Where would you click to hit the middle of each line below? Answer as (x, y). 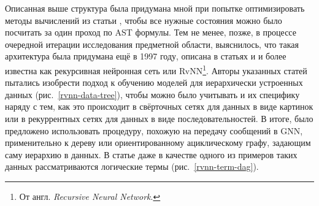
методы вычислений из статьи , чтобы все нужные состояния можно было (144, 20)
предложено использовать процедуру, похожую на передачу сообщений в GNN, (154, 130)
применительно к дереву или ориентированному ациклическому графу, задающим (158, 143)
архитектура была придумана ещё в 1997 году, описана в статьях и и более (146, 56)
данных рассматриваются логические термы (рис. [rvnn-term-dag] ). (132, 166)
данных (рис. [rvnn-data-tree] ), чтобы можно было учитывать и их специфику (152, 94)
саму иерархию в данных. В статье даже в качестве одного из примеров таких (151, 154)
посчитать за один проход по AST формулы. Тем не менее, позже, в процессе (151, 32)
